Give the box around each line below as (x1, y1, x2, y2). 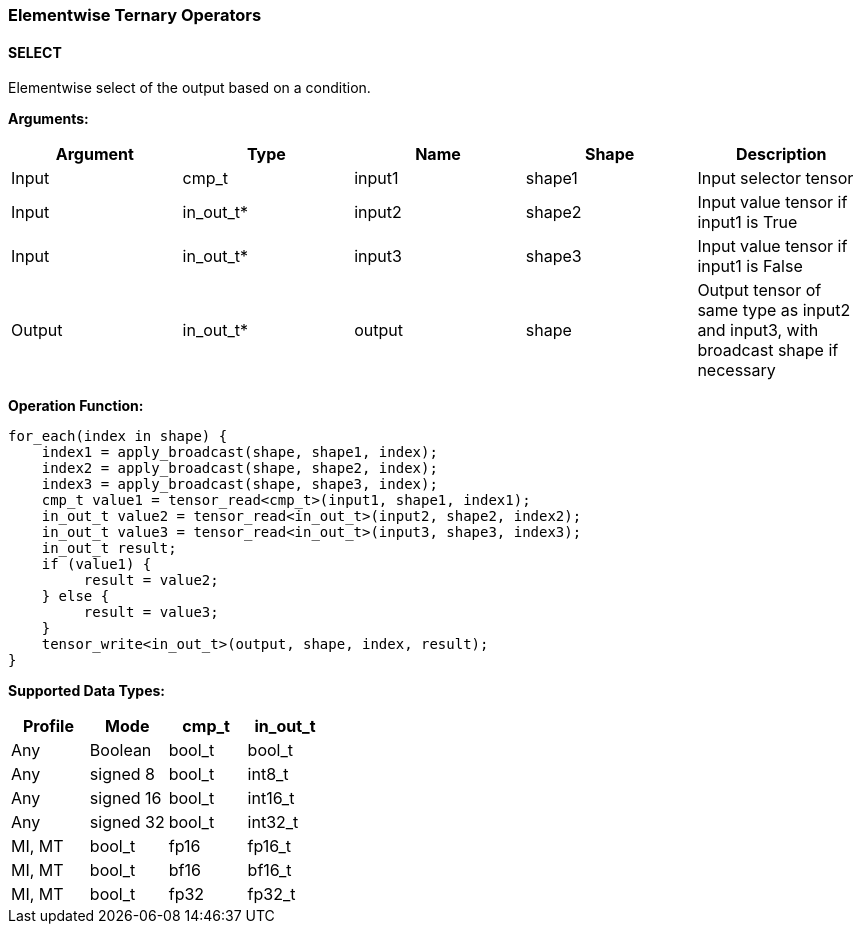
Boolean (89, 740, 152, 761)
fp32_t (247, 884, 296, 905)
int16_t (247, 788, 295, 809)
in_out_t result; (41, 540, 177, 557)
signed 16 (89, 788, 162, 809)
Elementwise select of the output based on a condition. (8, 79, 371, 97)
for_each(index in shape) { (8, 428, 228, 445)
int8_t (247, 764, 289, 785)
